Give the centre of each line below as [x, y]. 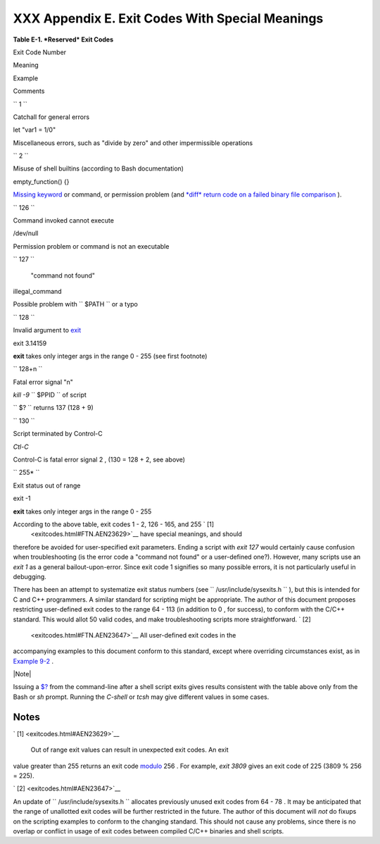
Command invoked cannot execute [63, 221]
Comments [29, 91]
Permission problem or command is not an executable [91, 246]
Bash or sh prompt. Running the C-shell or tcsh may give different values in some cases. [141, 697]
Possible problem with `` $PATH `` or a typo [76, 304]
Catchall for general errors [51, 117]
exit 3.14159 [30, 343]
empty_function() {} [41, 181]
